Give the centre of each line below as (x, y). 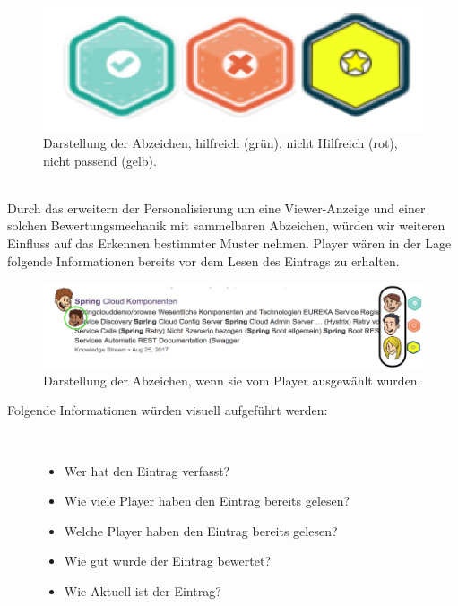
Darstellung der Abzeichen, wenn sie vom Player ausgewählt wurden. (232, 380)
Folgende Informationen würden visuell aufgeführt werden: (168, 410)
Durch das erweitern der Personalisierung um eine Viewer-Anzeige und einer (216, 208)
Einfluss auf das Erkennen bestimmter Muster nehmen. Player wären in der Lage (229, 243)
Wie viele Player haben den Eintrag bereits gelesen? (207, 501)
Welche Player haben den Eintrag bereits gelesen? (201, 530)
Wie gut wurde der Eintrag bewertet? (167, 561)
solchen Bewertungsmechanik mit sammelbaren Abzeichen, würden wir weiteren (226, 225)
